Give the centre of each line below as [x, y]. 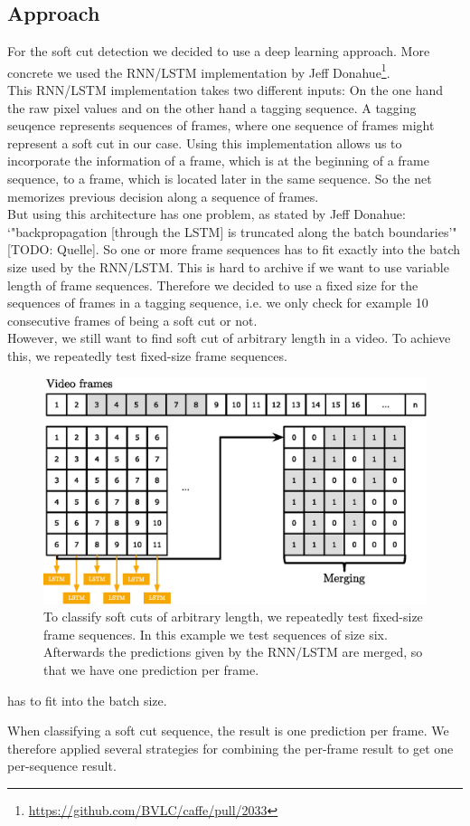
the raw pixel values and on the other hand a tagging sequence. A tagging [212, 107]
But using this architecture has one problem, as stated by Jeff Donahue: [207, 214]
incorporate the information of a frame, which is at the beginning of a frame [218, 161]
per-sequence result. [62, 766]
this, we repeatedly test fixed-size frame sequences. [147, 355]
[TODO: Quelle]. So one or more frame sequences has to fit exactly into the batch [234, 249]
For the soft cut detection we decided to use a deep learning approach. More [219, 51]
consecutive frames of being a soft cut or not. [132, 320]
